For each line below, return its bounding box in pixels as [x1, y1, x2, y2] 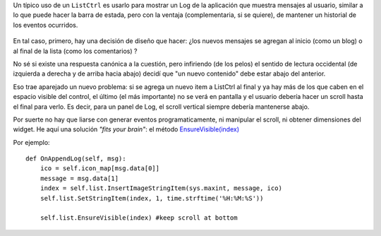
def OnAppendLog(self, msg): [25, 155, 126, 163]
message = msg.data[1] [40, 174, 119, 182]
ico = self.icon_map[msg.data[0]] [40, 165, 160, 172]
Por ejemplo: [13, 138, 50, 146]
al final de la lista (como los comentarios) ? [13, 47, 138, 55]
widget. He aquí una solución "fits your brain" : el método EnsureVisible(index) [13, 125, 240, 134]
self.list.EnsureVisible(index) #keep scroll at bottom [40, 214, 238, 222]
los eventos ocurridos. [13, 20, 78, 29]
